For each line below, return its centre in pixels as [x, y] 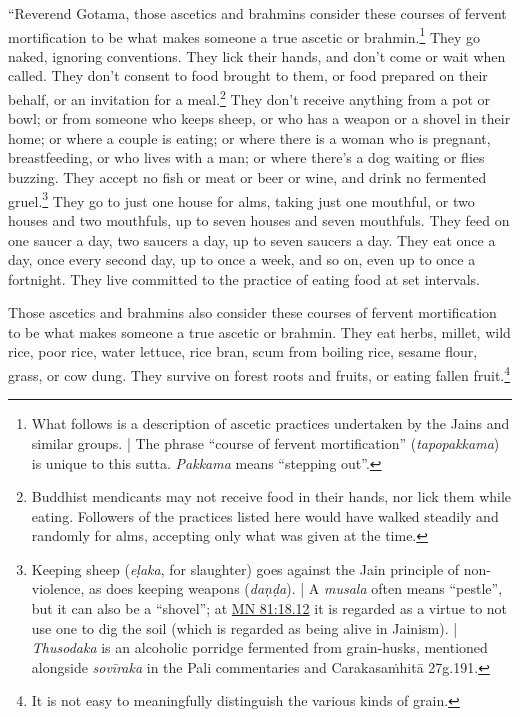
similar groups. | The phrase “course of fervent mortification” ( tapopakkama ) [265, 442]
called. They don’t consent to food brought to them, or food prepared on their [248, 75]
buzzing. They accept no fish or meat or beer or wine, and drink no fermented [247, 177]
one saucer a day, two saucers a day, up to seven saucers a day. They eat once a [252, 239]
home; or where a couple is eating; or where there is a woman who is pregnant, [249, 137]
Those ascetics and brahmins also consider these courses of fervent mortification [252, 312]
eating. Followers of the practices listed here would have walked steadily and [265, 515]
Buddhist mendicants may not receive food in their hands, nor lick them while [271, 496]
